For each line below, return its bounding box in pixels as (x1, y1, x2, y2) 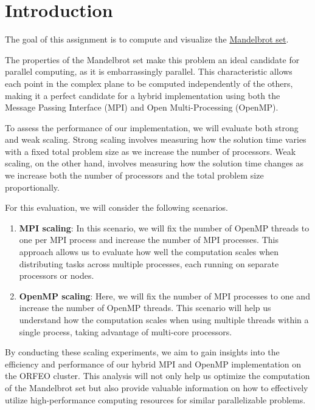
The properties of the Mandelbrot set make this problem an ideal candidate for (5, 53, 300, 66)
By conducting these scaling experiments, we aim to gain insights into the (5, 346, 280, 358)
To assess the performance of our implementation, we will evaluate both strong (5, 121, 299, 134)
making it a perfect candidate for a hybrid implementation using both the (5, 89, 280, 101)
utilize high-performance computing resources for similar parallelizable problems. (5, 393, 306, 406)
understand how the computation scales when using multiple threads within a (19, 313, 309, 326)
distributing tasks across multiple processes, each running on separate (19, 257, 279, 270)
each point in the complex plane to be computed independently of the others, (5, 77, 293, 89)
